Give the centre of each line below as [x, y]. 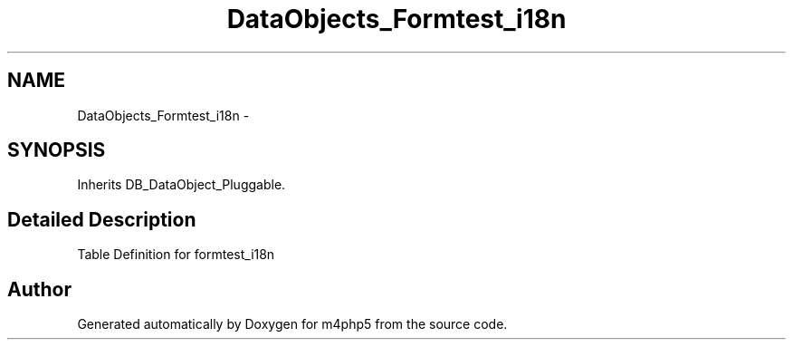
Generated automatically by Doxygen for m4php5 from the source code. [292, 324]
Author [39, 289]
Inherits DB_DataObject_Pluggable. [182, 185]
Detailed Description [102, 219]
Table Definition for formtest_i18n [176, 255]
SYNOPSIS [57, 150]
